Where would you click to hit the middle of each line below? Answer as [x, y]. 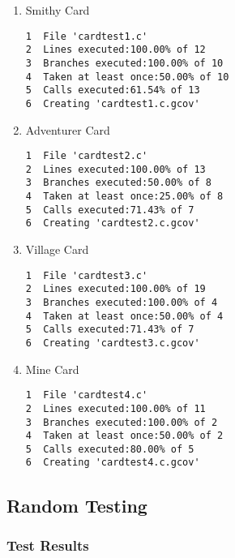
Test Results [48, 545]
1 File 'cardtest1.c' [87, 36]
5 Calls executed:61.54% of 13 [113, 90]
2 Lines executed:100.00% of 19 [115, 289]
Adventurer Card [68, 129]
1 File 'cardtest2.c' [87, 156]
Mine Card [52, 369]
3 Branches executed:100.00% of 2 [122, 422]
